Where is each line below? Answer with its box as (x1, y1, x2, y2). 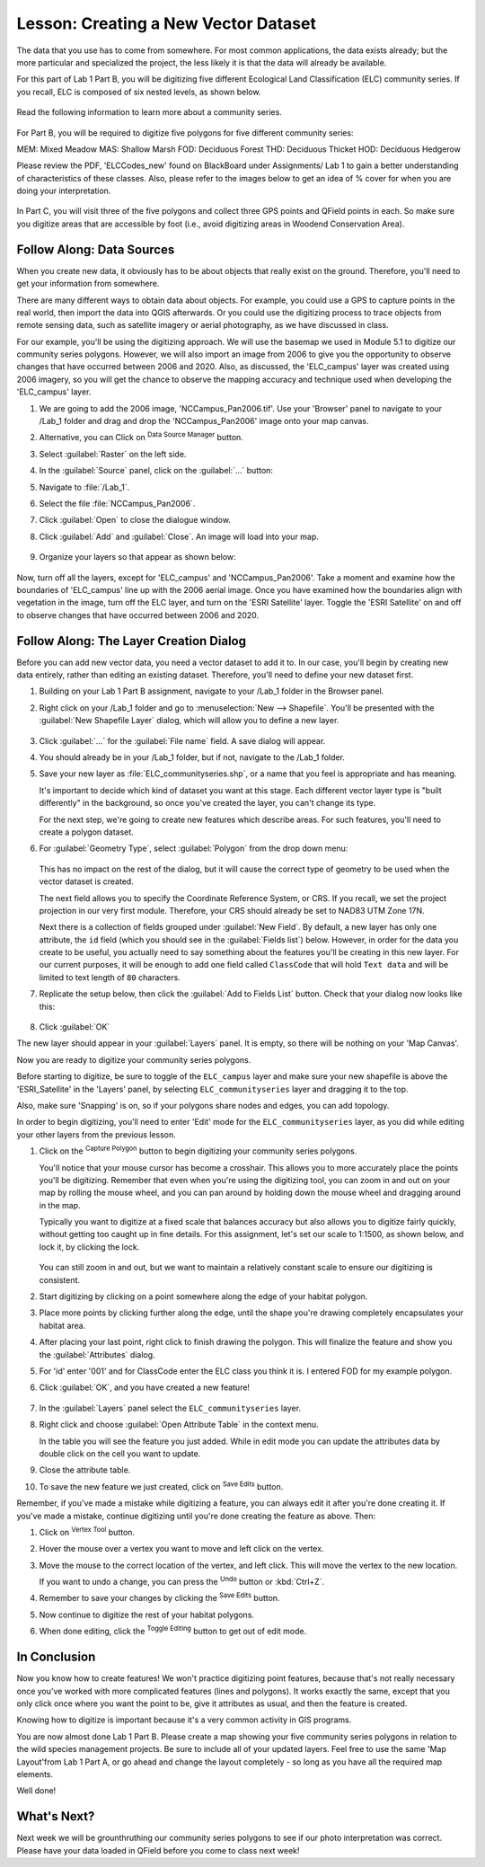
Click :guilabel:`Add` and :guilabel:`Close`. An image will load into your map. (39, 531, 319, 542)
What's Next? (16, 1809, 95, 1824)
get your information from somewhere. (16, 279, 160, 289)
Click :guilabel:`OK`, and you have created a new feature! (39, 1382, 251, 1393)
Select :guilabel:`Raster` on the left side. (39, 448, 187, 459)
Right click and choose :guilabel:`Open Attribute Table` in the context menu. (39, 1420, 319, 1430)
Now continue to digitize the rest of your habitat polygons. (39, 1609, 255, 1620)
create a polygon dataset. (39, 827, 134, 837)
